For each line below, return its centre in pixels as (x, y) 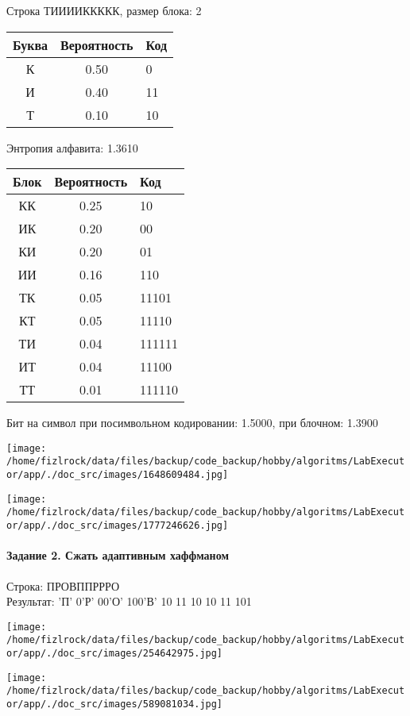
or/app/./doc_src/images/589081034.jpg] (115, 704)
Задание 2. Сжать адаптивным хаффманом (118, 555)
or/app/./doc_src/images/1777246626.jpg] (118, 526)
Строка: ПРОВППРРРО (63, 585)
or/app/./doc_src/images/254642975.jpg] (115, 654)
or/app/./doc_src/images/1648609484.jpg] (118, 475)
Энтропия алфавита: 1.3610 (72, 147)
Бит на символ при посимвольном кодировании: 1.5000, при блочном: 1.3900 (192, 423)
